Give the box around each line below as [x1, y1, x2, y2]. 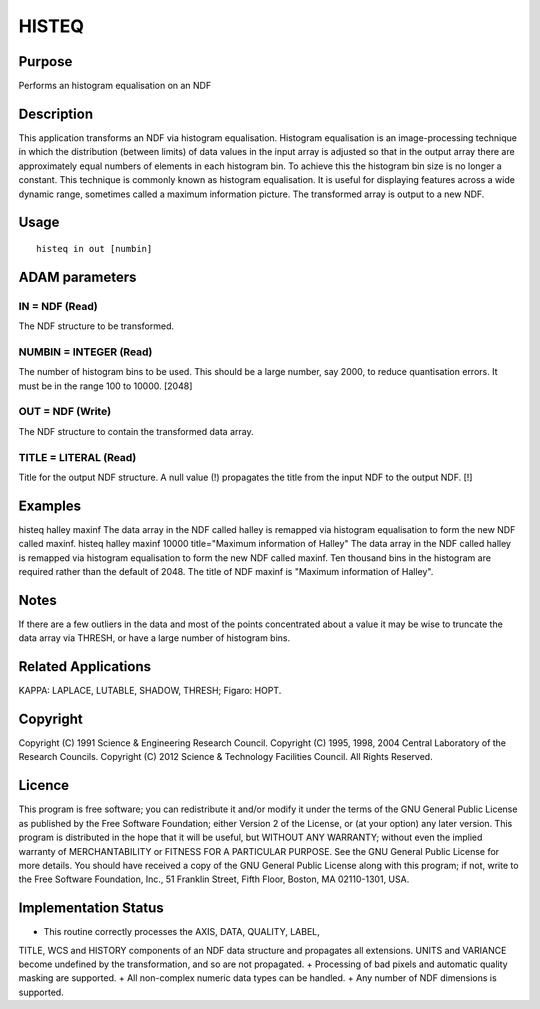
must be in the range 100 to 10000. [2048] [18, 380, 193, 392]
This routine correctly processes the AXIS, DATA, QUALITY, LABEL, [43, 926, 320, 938]
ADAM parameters [18, 268, 137, 285]
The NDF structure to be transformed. [18, 320, 175, 332]
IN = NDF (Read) [18, 299, 99, 313]
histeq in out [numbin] [36, 243, 153, 254]
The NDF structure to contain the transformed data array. [18, 425, 254, 437]
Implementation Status [18, 900, 164, 917]
